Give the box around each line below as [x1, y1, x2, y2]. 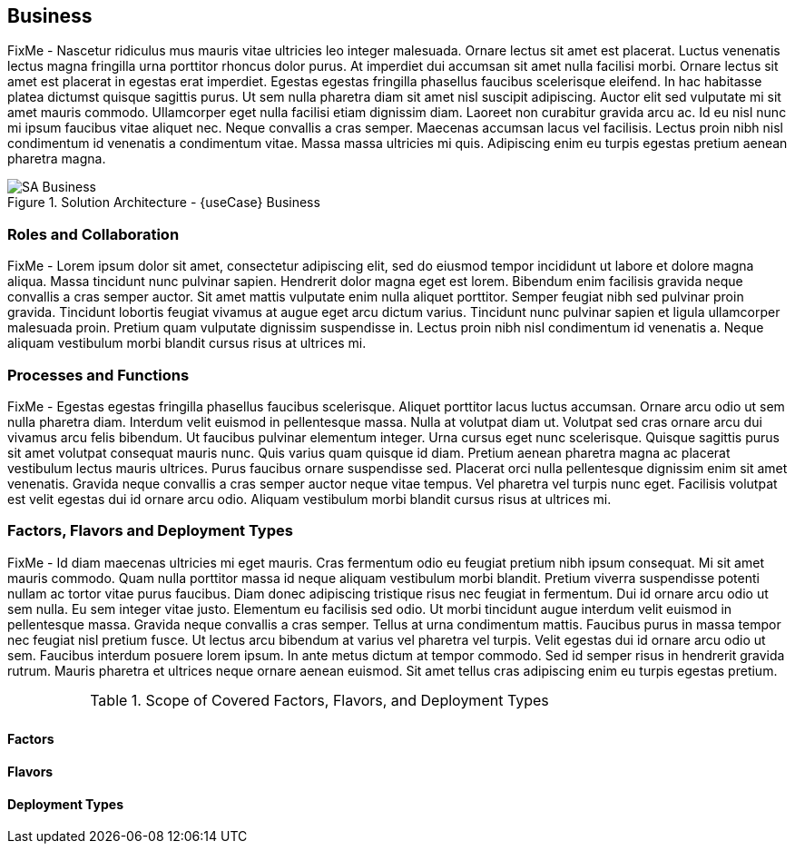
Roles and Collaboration [7, 224, 180, 243]
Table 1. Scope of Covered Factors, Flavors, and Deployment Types [90, 690, 549, 709]
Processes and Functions [7, 365, 190, 384]
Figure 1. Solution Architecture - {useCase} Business [7, 194, 320, 211]
